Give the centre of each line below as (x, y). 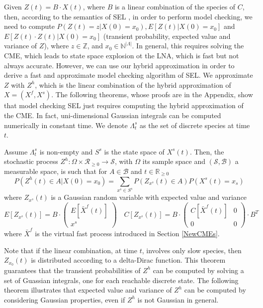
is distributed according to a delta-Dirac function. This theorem (128, 260)
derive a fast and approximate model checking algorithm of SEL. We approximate (129, 75)
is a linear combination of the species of (175, 6)
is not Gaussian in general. (178, 299)
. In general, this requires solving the (188, 46)
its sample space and (174, 161)
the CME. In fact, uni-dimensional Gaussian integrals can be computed (113, 115)
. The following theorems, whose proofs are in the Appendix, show (152, 94)
